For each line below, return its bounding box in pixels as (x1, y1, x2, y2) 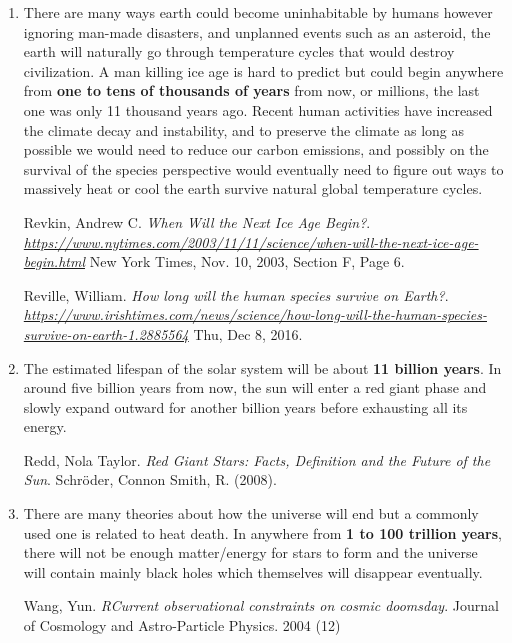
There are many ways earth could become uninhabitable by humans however (23, 2, 493, 22)
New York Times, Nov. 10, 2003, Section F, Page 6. (89, 251, 405, 272)
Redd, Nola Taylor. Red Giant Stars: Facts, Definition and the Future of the (23, 449, 491, 470)
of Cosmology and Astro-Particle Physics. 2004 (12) (23, 615, 341, 636)
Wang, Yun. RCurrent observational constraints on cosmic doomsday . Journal (23, 595, 499, 616)
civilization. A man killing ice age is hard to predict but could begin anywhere (23, 60, 504, 81)
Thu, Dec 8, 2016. (193, 323, 303, 344)
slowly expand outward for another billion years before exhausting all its (23, 396, 468, 417)
